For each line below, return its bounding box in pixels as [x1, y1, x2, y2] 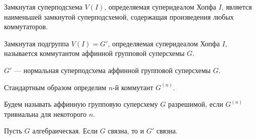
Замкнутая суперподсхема [4, 2, 82, 12]
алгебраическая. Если [32, 125, 98, 136]
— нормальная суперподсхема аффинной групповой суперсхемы [14, 64, 211, 75]
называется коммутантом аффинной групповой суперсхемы [4, 48, 185, 58]
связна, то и [108, 125, 144, 136]
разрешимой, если [168, 99, 223, 109]
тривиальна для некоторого [4, 108, 87, 119]
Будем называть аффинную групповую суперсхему [4, 99, 158, 109]
